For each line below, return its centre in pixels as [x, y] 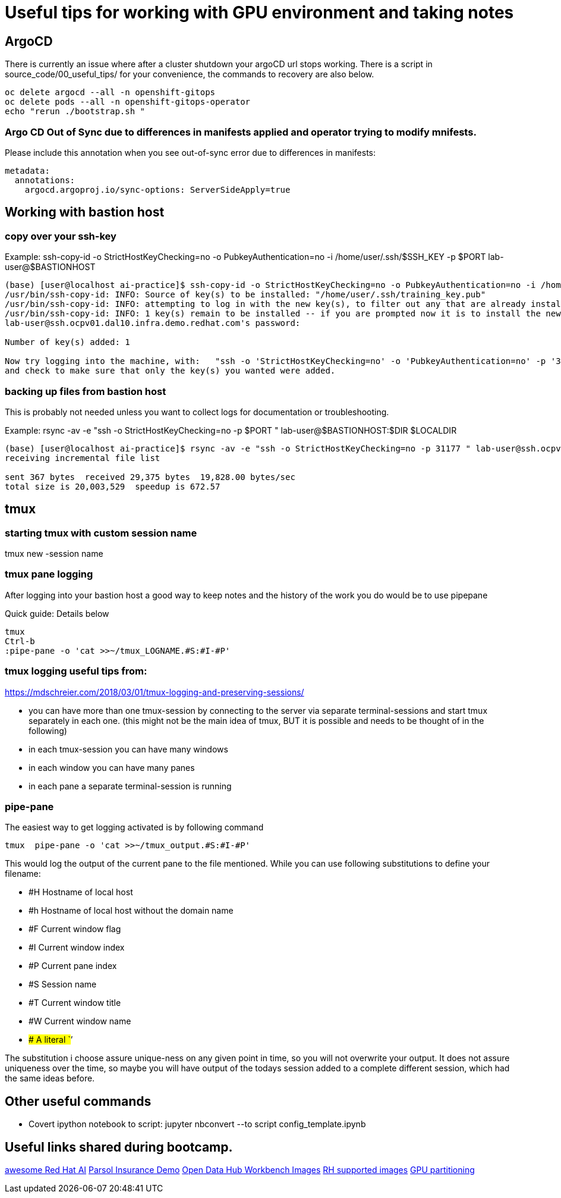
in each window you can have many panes [112, 767]
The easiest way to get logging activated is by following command [134, 827]
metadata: [27, 170]
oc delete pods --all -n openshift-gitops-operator [128, 102]
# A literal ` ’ [51, 1040]
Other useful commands [78, 1101]
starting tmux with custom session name [101, 533]
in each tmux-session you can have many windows [128, 749]
